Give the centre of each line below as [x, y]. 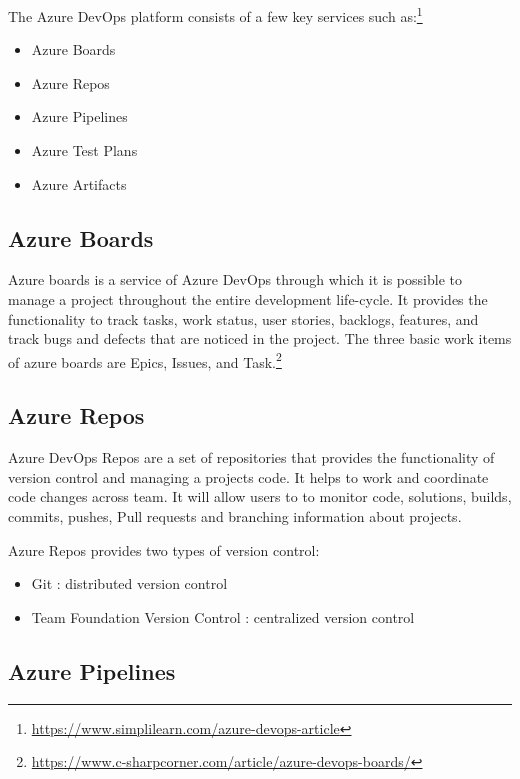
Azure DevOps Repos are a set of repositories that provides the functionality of [251, 457]
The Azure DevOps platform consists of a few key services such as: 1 [215, 14]
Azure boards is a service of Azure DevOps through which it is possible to [235, 279]
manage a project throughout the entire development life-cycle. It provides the [248, 299]
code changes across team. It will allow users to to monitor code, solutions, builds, [260, 496]
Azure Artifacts [79, 183]
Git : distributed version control [129, 583]
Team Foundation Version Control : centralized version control [223, 616]
